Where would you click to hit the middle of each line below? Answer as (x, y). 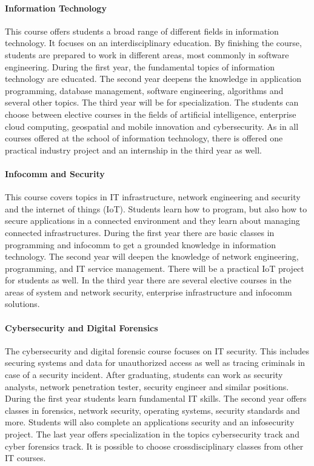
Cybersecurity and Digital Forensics (82, 327)
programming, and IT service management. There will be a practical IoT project (155, 268)
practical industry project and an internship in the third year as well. (134, 150)
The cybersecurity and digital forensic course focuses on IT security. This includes (157, 350)
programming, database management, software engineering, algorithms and (144, 90)
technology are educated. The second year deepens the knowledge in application (153, 79)
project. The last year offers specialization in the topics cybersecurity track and (152, 434)
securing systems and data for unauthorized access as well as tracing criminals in (155, 363)
